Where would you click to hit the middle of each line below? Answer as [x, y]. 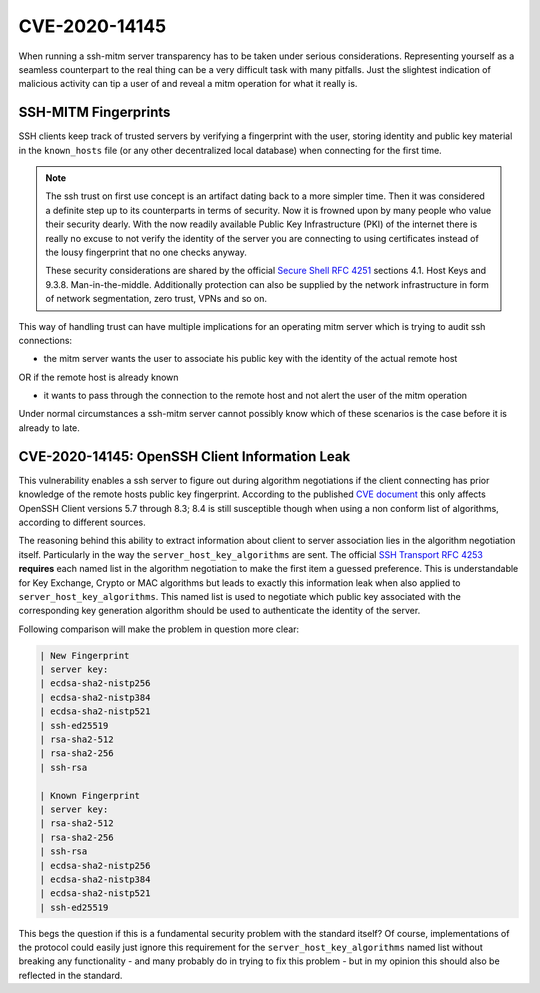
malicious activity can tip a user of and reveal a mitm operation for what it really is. [188, 84]
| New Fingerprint [84, 655]
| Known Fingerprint [89, 795]
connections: [45, 340]
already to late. [49, 427]
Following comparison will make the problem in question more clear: [159, 629]
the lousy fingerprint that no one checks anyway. [146, 252]
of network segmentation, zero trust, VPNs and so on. [156, 299]
